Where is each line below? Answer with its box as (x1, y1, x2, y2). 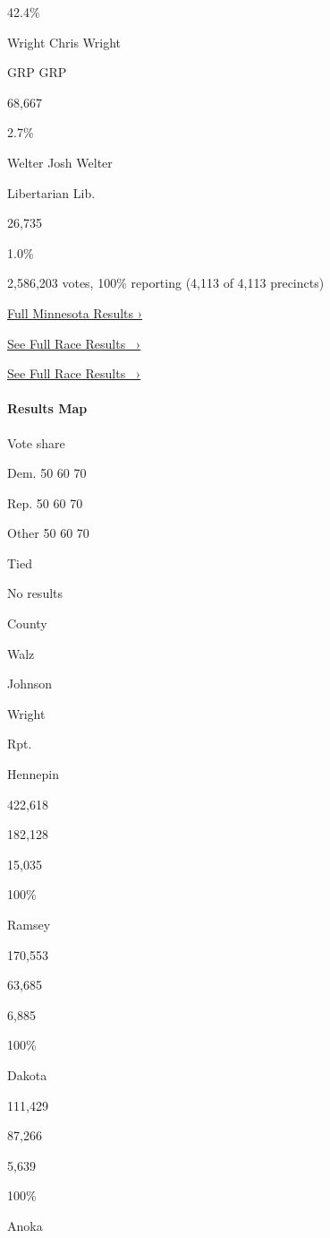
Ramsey (7, 915, 51, 934)
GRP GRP (7, 63, 67, 82)
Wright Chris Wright (7, 32, 122, 51)
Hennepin (7, 765, 59, 783)
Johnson (7, 674, 53, 693)
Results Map (7, 399, 88, 418)
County (7, 614, 47, 633)
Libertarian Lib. (7, 183, 96, 202)
